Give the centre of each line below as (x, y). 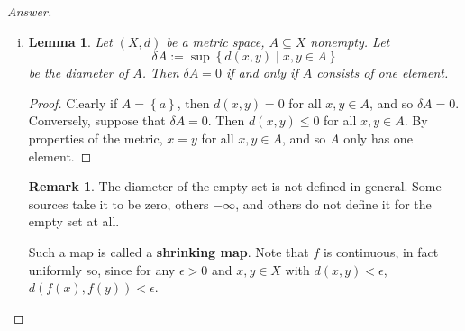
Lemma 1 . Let (70, 41)
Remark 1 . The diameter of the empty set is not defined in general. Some (235, 186)
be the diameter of (78, 73)
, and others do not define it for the (333, 203)
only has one (378, 138)
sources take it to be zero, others (119, 203)
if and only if (262, 73)
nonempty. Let (350, 41)
